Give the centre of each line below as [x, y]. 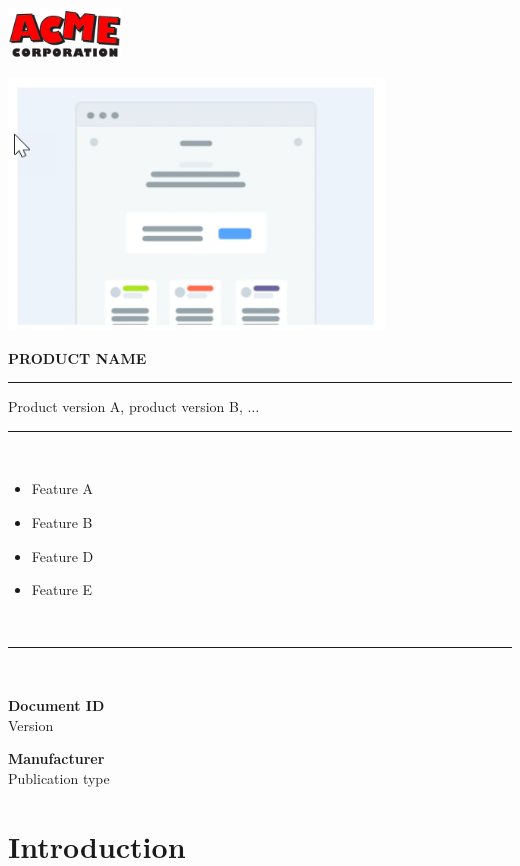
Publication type [59, 777]
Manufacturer [56, 758]
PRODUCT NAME [77, 357]
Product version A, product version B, [125, 406]
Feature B [62, 521]
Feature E [62, 589]
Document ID [56, 704]
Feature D [62, 555]
